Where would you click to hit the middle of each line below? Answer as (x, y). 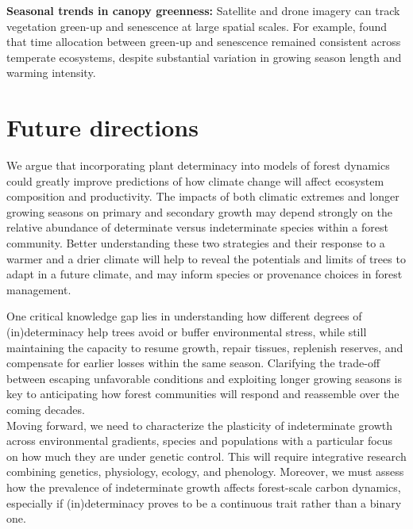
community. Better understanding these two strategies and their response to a (196, 243)
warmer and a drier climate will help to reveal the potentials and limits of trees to (206, 258)
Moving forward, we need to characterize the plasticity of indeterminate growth (200, 425)
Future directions (102, 127)
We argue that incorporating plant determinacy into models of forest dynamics (198, 165)
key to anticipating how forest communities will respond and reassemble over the (203, 394)
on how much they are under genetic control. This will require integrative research (206, 456)
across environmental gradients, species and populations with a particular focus (200, 441)
